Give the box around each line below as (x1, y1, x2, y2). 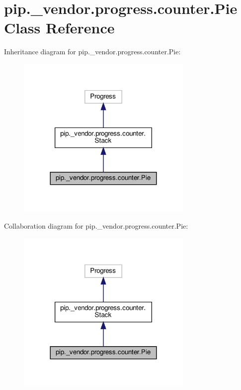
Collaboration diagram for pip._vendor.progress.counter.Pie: (4, 221, 188, 231)
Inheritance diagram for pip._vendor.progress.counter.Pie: (4, 46, 181, 57)
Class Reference (4, 17, 115, 38)
